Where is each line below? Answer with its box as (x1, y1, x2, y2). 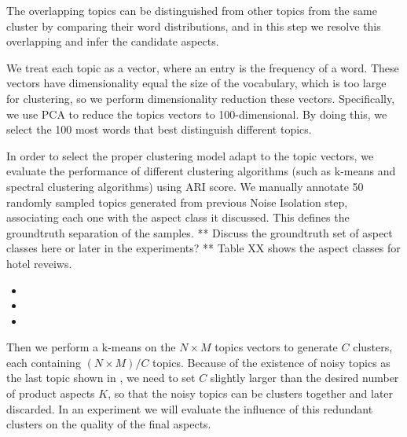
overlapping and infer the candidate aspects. (6, 33, 219, 50)
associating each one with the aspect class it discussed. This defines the (6, 209, 350, 226)
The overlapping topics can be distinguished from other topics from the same (6, 2, 377, 18)
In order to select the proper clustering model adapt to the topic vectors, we (6, 147, 374, 163)
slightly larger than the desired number (210, 369, 399, 386)
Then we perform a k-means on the (6, 339, 176, 355)
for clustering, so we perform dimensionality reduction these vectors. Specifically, (6, 90, 395, 106)
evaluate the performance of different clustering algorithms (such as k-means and (6, 163, 396, 179)
